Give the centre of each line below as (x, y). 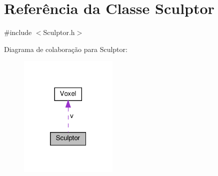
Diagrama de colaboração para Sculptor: (66, 49)
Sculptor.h (59, 32)
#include (18, 32)
